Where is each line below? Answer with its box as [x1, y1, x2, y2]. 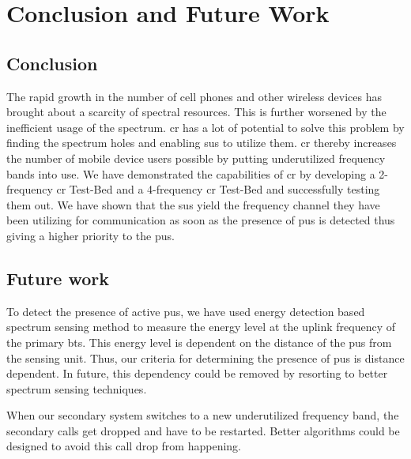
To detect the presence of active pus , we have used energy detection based [6, 303, 365, 319]
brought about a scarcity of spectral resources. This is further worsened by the [6, 103, 386, 120]
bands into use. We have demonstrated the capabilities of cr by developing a [6, 165, 375, 182]
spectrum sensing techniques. [6, 380, 147, 397]
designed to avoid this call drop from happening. [6, 438, 241, 454]
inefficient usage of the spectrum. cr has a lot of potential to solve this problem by [6, 119, 405, 135]
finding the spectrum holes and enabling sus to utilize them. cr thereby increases [6, 134, 397, 151]
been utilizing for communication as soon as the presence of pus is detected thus [6, 212, 395, 228]
